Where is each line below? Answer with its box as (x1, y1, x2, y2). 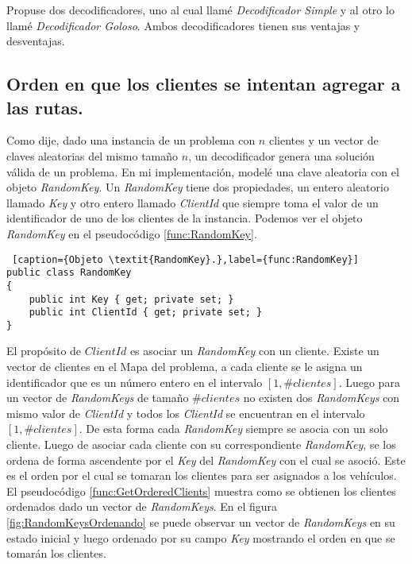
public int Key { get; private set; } (29, 293, 234, 305)
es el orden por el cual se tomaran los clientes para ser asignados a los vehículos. (6, 467, 397, 484)
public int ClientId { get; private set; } (29, 307, 263, 319)
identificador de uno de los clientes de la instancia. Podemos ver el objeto (6, 210, 363, 226)
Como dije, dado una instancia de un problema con (6, 132, 256, 149)
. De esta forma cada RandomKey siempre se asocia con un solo (79, 420, 388, 437)
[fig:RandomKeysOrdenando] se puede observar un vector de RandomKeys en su (6, 514, 395, 530)
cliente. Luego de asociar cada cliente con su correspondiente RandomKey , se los (6, 436, 396, 453)
